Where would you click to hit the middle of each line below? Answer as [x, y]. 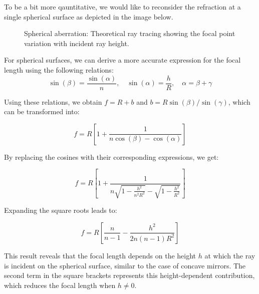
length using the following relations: [59, 69]
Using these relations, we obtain [53, 101]
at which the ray [230, 255]
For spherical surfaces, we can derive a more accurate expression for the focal [122, 60]
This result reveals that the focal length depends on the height [100, 255]
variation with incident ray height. [77, 43]
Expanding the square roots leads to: [61, 210]
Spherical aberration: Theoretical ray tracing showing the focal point [130, 33]
